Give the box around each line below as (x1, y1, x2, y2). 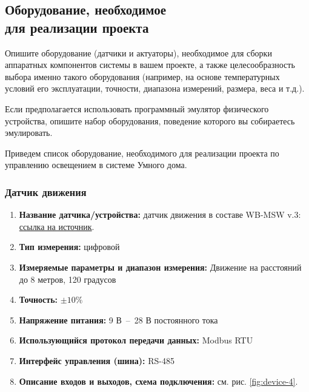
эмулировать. (5, 126, 53, 139)
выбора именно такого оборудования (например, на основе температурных (5, 70, 280, 83)
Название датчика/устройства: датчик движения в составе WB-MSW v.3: (19, 208, 301, 221)
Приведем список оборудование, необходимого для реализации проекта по (5, 146, 279, 159)
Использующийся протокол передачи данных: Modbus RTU (19, 334, 253, 346)
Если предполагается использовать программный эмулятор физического (5, 102, 269, 115)
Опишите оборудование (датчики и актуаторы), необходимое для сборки (5, 46, 272, 59)
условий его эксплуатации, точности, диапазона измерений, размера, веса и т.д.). (5, 82, 305, 95)
